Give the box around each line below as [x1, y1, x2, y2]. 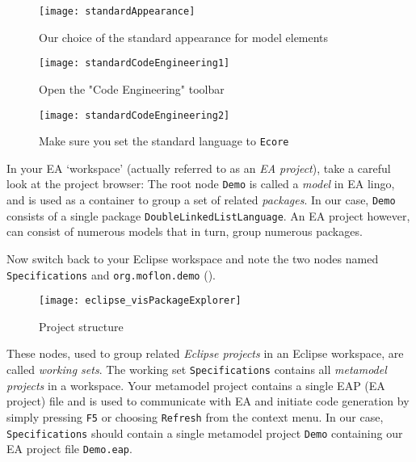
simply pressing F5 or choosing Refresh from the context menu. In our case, [6, 408, 384, 425]
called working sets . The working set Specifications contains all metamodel [6, 361, 387, 378]
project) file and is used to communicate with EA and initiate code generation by [6, 393, 410, 409]
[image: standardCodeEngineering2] [39, 109, 230, 121]
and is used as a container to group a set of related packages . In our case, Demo [6, 191, 396, 208]
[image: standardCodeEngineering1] [39, 57, 230, 69]
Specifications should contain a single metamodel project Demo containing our [6, 424, 403, 441]
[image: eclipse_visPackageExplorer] [39, 295, 242, 307]
